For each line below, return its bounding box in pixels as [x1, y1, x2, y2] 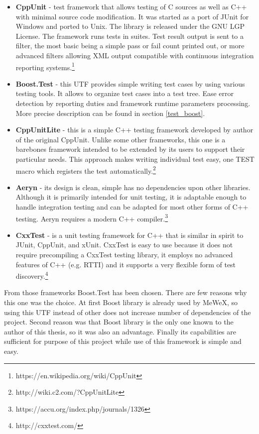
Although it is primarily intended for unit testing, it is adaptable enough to [15, 192, 247, 202]
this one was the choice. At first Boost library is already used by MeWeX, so [4, 297, 238, 308]
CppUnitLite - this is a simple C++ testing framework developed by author [15, 124, 254, 135]
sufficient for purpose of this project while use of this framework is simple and [4, 336, 242, 346]
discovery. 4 [15, 269, 48, 281]
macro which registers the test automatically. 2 [15, 164, 156, 176]
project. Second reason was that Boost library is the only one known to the [4, 317, 234, 327]
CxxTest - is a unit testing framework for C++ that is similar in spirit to [15, 229, 244, 240]
